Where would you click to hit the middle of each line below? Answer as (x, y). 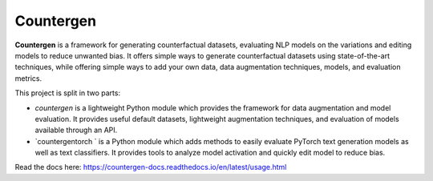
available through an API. (76, 130)
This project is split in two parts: (67, 93)
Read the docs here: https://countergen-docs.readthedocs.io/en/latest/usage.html (151, 167)
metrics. (28, 78)
